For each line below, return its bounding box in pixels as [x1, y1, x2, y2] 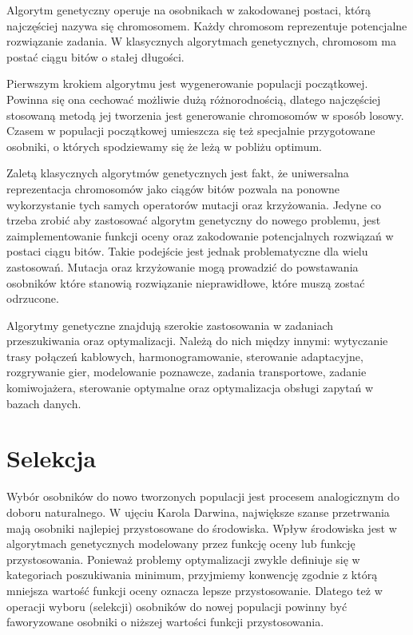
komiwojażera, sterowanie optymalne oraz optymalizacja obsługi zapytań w [6, 379, 374, 396]
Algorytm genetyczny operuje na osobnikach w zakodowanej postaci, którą [6, 2, 371, 18]
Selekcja [6, 442, 97, 474]
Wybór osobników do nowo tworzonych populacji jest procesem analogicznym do [6, 488, 399, 505]
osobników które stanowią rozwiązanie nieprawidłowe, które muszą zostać [6, 274, 365, 291]
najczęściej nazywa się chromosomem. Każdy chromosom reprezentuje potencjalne [6, 17, 407, 34]
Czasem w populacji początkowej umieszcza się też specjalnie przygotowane [6, 122, 375, 139]
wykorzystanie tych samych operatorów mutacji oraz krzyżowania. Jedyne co [6, 196, 382, 212]
